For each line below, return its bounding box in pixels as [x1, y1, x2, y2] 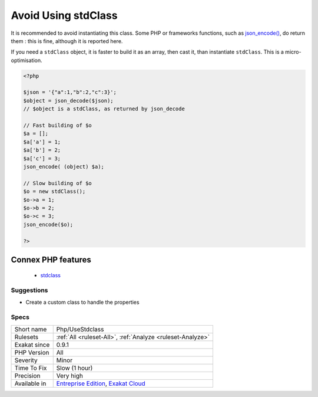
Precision [14, 372, 41, 380]
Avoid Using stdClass [11, 9, 118, 22]
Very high [56, 372, 84, 380]
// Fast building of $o [23, 122, 92, 129]
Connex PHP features [11, 254, 91, 265]
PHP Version [14, 348, 49, 356]
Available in [14, 379, 47, 388]
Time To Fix [14, 363, 47, 372]
